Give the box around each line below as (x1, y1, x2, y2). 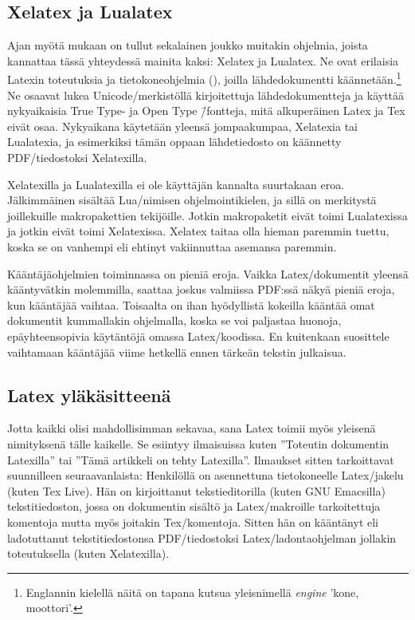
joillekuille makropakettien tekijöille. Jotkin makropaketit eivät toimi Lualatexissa (7, 207, 408, 223)
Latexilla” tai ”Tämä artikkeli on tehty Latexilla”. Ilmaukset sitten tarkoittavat (7, 451, 394, 468)
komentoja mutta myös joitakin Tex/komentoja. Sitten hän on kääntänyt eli (7, 513, 378, 530)
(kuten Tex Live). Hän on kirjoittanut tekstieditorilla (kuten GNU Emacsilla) (7, 482, 386, 499)
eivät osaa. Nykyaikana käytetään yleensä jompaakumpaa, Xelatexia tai (7, 117, 358, 134)
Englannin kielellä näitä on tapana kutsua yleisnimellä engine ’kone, (25, 583, 359, 600)
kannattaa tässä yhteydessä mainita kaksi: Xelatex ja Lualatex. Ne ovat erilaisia (7, 52, 399, 69)
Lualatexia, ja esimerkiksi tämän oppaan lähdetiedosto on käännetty (7, 133, 342, 150)
